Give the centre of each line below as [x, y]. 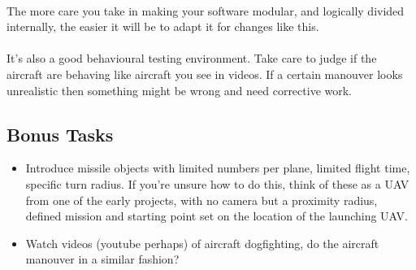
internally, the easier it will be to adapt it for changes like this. [163, 26]
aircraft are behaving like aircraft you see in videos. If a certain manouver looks [205, 74]
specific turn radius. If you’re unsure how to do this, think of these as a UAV [217, 183]
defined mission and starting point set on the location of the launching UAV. [217, 216]
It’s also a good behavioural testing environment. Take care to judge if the [192, 58]
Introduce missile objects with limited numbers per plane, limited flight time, [218, 168]
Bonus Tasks [60, 134]
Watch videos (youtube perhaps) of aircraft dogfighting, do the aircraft [202, 243]
